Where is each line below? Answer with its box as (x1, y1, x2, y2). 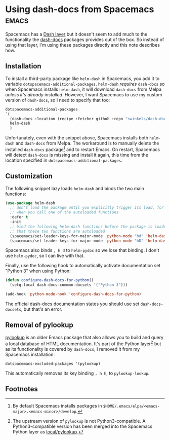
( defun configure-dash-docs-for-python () (5, 278, 94, 283)
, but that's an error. (21, 306, 62, 312)
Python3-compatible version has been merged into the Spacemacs (12, 423, 153, 429)
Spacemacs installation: (5, 351, 55, 357)
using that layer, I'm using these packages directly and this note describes (5, 42, 160, 48)
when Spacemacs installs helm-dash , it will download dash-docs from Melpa (5, 86, 162, 92)
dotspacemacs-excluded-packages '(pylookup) (5, 361, 101, 366)
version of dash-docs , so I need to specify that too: (5, 97, 110, 103)
